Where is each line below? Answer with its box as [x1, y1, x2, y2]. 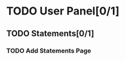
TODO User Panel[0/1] [6, 4, 120, 18]
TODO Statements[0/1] [6, 28, 95, 39]
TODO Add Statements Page [6, 47, 92, 55]
